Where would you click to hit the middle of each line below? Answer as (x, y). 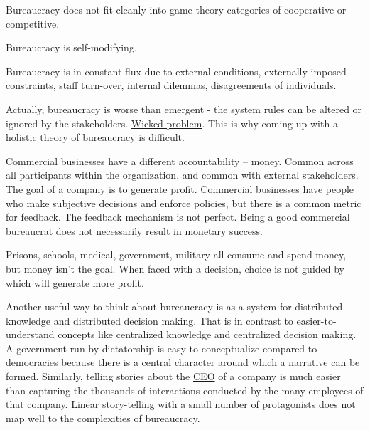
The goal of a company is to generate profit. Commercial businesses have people (180, 188)
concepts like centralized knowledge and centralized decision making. (207, 334)
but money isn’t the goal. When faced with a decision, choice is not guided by (175, 268)
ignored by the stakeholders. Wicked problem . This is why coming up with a (172, 123)
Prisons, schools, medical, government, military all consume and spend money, (176, 255)
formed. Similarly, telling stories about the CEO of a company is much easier (173, 376)
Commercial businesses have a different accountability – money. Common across (180, 161)
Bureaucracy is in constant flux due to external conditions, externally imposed (176, 71)
